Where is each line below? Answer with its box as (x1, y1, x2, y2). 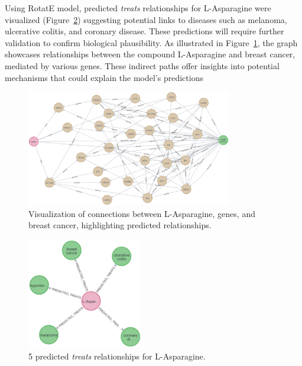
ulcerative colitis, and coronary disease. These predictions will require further (5, 25, 284, 37)
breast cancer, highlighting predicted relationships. (28, 219, 212, 231)
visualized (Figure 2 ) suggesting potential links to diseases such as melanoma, (5, 13, 287, 25)
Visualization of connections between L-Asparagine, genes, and (28, 207, 255, 219)
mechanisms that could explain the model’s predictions (5, 71, 203, 83)
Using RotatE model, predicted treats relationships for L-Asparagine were (5, 2, 271, 14)
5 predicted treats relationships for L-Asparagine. (28, 349, 206, 362)
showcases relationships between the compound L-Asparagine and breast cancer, (5, 48, 295, 60)
